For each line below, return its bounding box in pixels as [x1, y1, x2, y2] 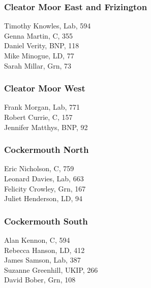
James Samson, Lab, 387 [4, 254, 81, 265]
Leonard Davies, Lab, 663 [4, 173, 84, 183]
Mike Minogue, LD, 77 [4, 50, 74, 60]
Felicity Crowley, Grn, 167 [4, 183, 86, 194]
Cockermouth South [4, 214, 88, 227]
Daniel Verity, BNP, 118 [4, 40, 79, 51]
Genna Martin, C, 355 [4, 30, 73, 41]
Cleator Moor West [4, 82, 85, 94]
